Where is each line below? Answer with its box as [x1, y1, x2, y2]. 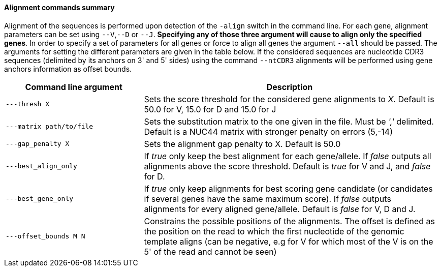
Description [266, 81, 313, 92]
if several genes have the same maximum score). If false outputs [144, 193, 391, 204]
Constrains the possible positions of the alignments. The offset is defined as [144, 216, 435, 226]
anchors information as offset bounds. [4, 64, 132, 73]
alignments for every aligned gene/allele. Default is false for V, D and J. [144, 203, 416, 214]
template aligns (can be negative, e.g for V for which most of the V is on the [144, 236, 433, 247]
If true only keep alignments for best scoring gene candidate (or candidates [144, 183, 433, 194]
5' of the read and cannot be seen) [144, 246, 277, 257]
